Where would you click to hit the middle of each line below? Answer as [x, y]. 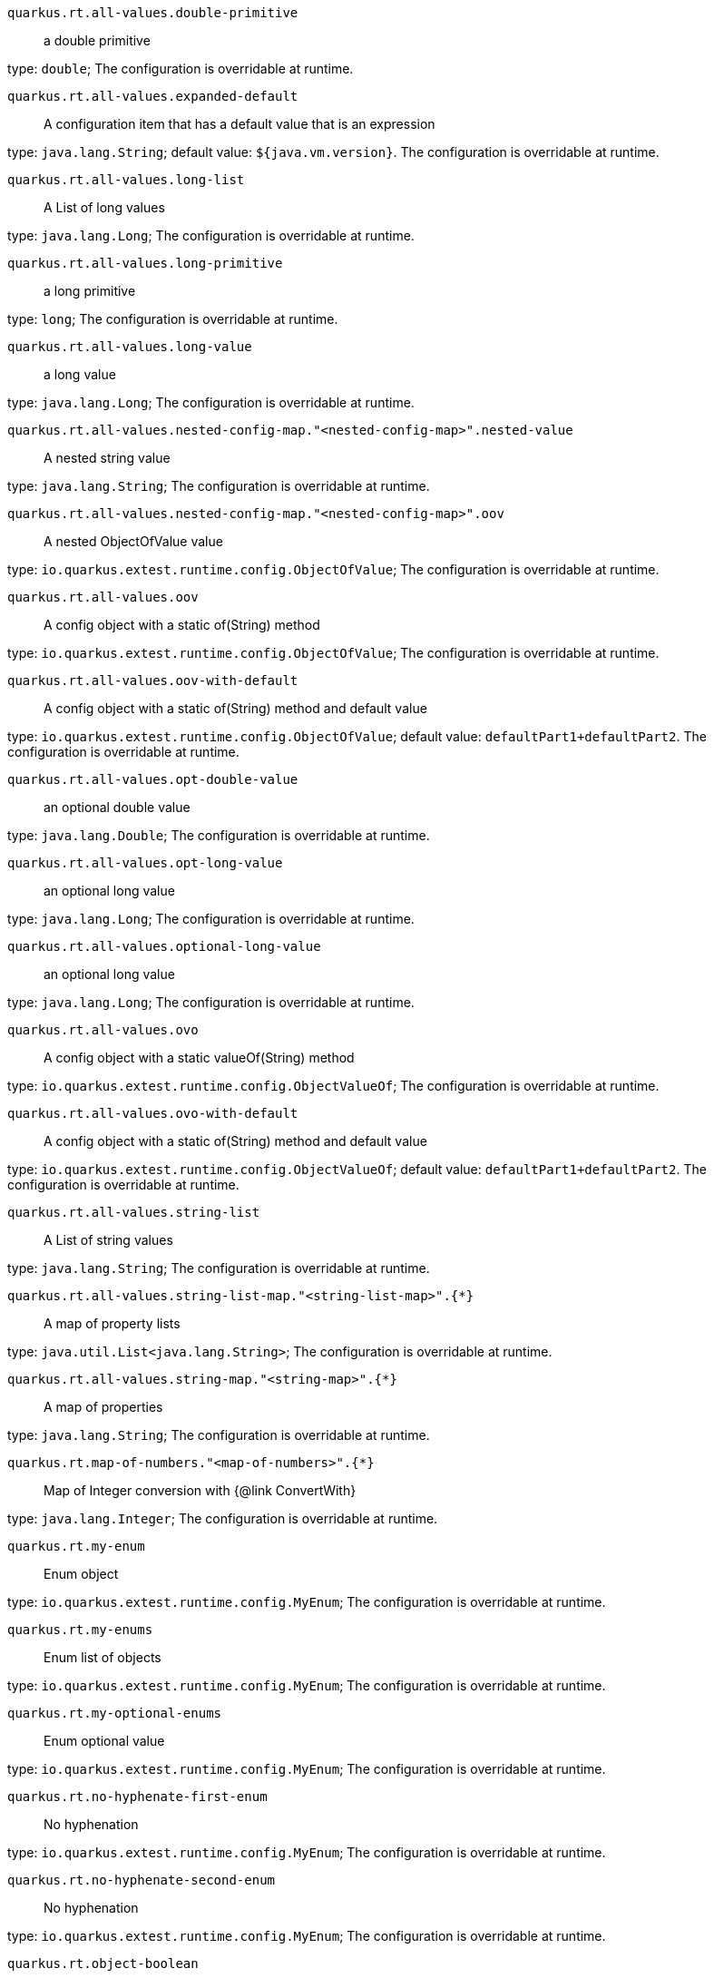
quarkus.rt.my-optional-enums [115, 1713]
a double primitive [97, 40]
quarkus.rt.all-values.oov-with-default [153, 681]
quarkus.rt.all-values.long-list [126, 180]
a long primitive [90, 291]
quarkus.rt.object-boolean [103, 1963]
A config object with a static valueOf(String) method [199, 1058]
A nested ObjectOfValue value [133, 541]
